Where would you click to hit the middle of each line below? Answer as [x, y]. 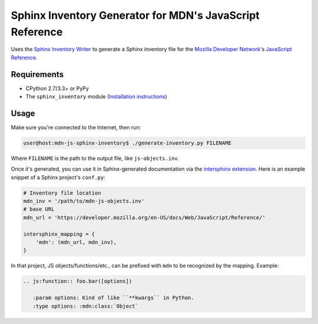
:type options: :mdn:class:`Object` [85, 306]
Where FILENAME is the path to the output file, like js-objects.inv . [95, 158]
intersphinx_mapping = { [59, 234]
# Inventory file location [62, 193]
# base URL [39, 209]
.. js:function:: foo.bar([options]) [78, 281]
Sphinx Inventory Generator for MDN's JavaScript [135, 15]
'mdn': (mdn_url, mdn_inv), [76, 242]
